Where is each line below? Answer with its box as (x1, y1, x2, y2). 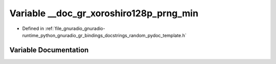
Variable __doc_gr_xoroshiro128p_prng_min (9, 8, 199, 19)
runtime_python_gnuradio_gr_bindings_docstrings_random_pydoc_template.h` (22, 32, 187, 38)
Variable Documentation (9, 46, 89, 54)
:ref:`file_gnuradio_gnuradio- (45, 25, 105, 31)
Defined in (22, 25, 44, 31)
